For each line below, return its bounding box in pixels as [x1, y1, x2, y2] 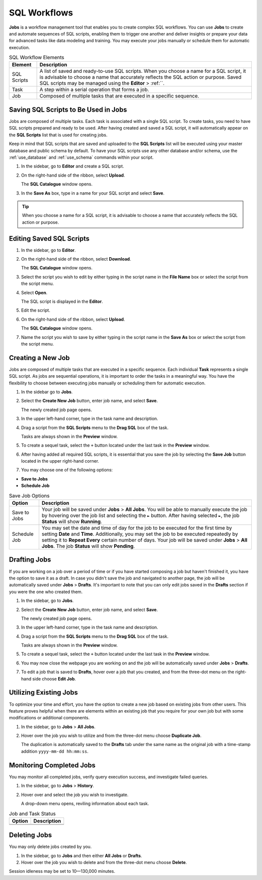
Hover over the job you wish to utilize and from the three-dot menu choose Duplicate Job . [21, 733, 201, 739]
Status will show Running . [41, 518, 102, 525]
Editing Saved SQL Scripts [9, 234, 90, 243]
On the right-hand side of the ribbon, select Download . [21, 256, 131, 262]
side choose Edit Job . [32, 676, 76, 681]
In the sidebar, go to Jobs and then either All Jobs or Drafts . [21, 852, 143, 859]
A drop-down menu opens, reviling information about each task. [21, 800, 149, 806]
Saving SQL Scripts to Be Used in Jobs [9, 105, 127, 114]
